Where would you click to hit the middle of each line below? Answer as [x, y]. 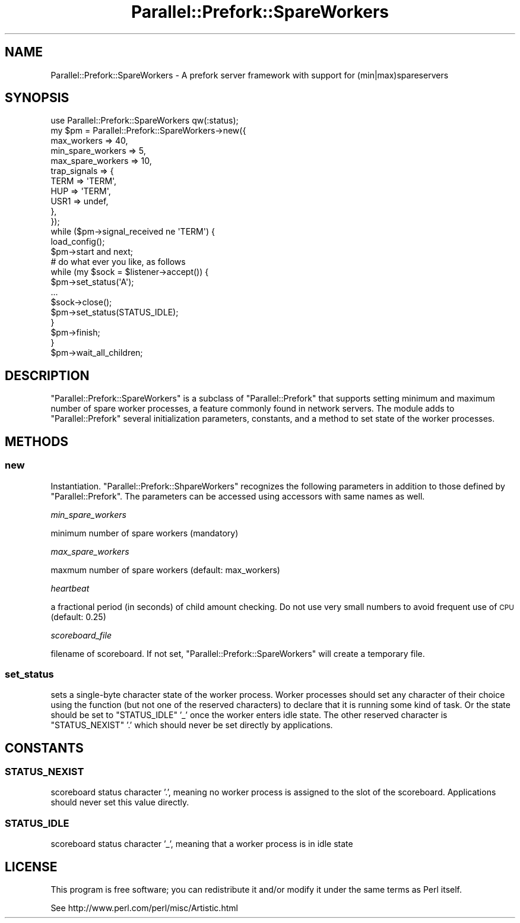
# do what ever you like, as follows [118, 262]
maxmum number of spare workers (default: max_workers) [165, 570]
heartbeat [70, 588]
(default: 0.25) [78, 617]
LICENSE [31, 867]
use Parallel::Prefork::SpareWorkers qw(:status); [145, 121]
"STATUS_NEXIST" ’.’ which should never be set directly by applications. [192, 725]
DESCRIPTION [47, 375]
